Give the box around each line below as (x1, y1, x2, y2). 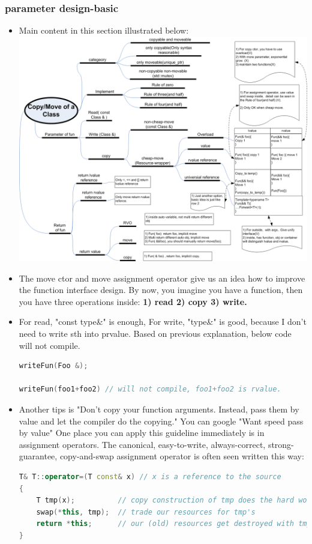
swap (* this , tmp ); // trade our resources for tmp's (36, 507, 256, 516)
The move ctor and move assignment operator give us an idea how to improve (19, 271, 305, 284)
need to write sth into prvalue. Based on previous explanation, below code (19, 327, 292, 339)
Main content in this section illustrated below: (19, 24, 189, 37)
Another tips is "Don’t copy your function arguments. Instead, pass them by (19, 402, 299, 415)
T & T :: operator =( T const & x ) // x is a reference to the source (19, 472, 281, 481)
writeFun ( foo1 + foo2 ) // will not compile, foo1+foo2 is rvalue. (19, 385, 281, 394)
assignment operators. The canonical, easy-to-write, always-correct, (19, 438, 266, 450)
